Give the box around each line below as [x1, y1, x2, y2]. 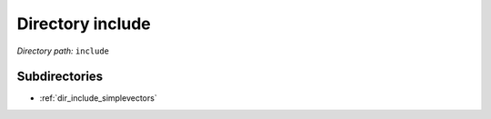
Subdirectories [16, 69, 104, 84]
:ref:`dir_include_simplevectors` [39, 93, 158, 104]
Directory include [16, 14, 152, 34]
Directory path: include [16, 45, 109, 56]
